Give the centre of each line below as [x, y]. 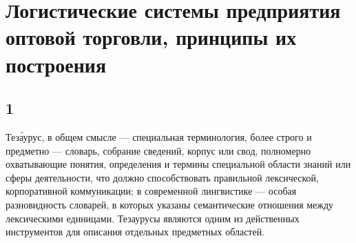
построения [56, 64]
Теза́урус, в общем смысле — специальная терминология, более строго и [159, 136]
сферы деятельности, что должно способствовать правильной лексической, [162, 177]
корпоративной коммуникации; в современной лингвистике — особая [151, 191]
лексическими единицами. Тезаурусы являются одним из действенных [153, 218]
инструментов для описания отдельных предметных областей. [135, 232]
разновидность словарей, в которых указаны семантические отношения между [170, 204]
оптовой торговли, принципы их [151, 37]
